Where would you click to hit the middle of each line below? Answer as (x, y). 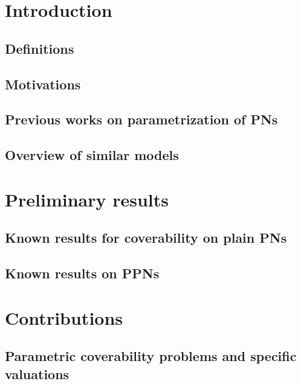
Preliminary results (87, 199)
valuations (37, 373)
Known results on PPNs (82, 273)
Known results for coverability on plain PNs (146, 238)
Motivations (43, 84)
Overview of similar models (92, 155)
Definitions (40, 48)
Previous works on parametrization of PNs (141, 119)
